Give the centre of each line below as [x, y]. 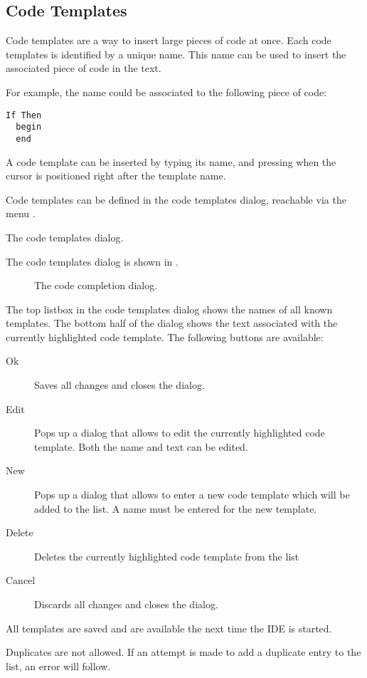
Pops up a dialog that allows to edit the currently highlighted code [180, 433]
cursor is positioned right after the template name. [116, 176]
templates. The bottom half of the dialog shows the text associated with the [172, 323]
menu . [21, 213]
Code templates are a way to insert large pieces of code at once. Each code [169, 40]
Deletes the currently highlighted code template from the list [167, 556]
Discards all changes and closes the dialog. [126, 604]
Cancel [21, 580]
